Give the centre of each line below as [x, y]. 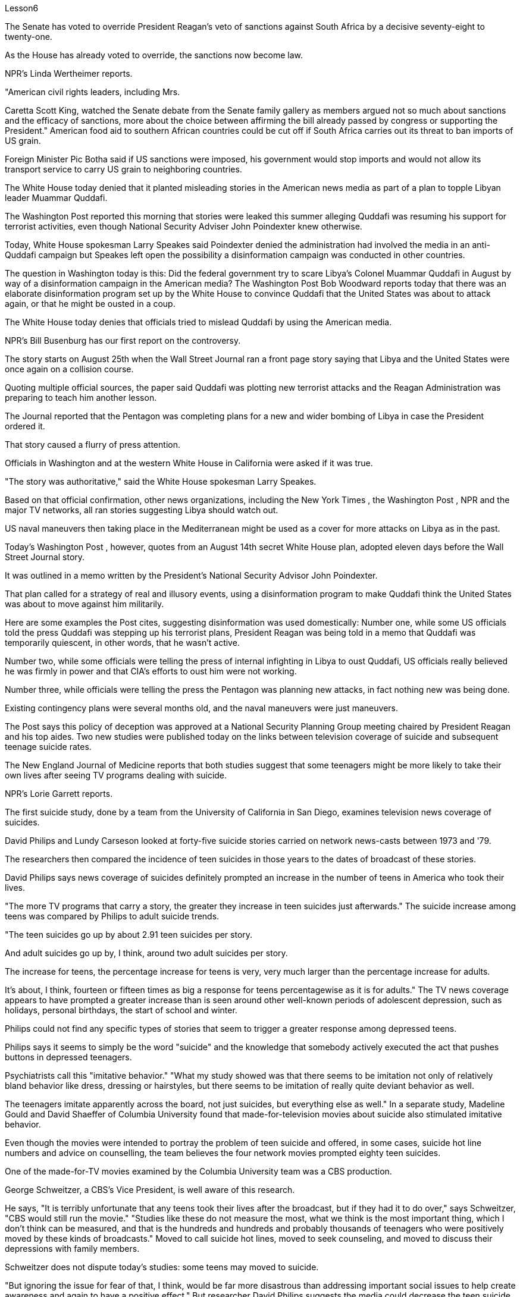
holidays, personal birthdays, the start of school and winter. [121, 1010]
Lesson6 [22, 8]
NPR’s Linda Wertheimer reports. [69, 73]
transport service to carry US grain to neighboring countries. [123, 169]
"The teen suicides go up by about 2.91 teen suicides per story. [129, 935]
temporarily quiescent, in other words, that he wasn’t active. [122, 643]
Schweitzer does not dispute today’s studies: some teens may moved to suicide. [162, 1267]
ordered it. [25, 426]
